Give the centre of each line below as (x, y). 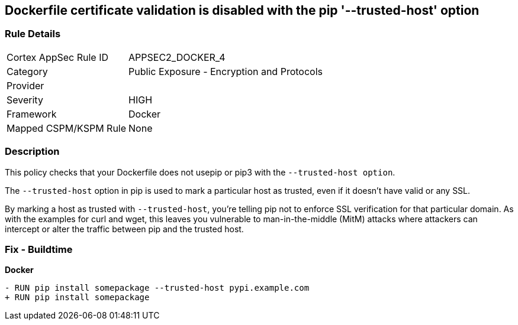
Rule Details (33, 34)
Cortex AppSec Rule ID (58, 57)
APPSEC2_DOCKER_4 (177, 57)
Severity (25, 100)
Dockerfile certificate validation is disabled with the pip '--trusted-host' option (242, 10)
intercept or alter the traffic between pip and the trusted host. (124, 229)
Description (32, 152)
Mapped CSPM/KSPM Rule (67, 128)
